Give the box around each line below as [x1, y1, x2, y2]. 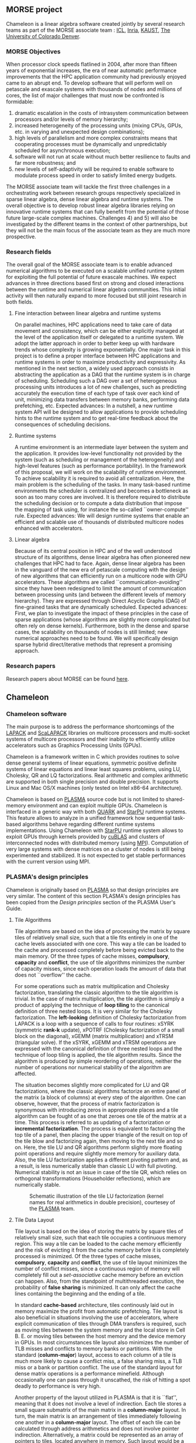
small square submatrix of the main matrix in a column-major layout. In [14, 1406, 186, 1413]
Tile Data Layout [14, 1216, 54, 1223]
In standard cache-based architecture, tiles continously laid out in [14, 1301, 174, 1308]
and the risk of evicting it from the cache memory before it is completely [14, 1246, 189, 1253]
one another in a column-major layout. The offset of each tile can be [14, 1418, 181, 1425]
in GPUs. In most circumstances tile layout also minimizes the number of [14, 1339, 189, 1346]
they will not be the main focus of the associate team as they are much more [6, 227, 190, 234]
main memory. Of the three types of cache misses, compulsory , [14, 952, 170, 959]
